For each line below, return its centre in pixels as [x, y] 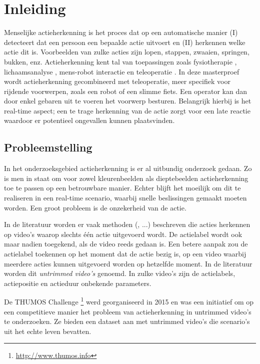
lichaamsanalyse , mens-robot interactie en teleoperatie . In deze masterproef [122, 71]
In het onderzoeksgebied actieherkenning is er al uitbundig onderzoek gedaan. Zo [128, 168]
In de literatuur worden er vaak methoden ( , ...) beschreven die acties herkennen [127, 224]
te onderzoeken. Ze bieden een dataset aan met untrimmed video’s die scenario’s [127, 321]
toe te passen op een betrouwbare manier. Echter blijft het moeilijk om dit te [122, 188]
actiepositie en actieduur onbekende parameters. [78, 283]
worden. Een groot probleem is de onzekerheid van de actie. [95, 207]
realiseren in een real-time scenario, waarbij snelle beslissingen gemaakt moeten [125, 198]
